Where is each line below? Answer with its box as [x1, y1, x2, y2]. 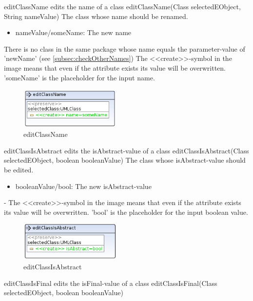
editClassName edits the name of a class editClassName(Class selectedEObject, [4, 1, 241, 11]
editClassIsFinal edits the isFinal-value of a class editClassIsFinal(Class [4, 278, 217, 288]
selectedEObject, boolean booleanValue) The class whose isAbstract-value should [4, 155, 246, 165]
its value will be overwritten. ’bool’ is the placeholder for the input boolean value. [4, 207, 248, 217]
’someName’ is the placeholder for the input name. [4, 72, 155, 82]
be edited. [4, 165, 34, 175]
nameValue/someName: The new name [15, 27, 132, 38]
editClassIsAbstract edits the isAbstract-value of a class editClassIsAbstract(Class [4, 145, 249, 155]
